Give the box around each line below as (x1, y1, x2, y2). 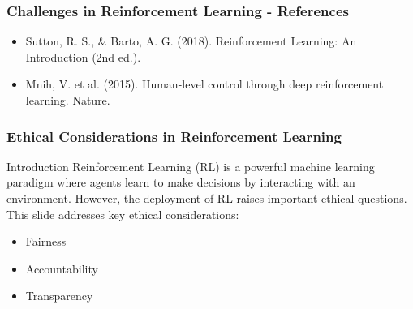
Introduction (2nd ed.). (25, 48, 141, 65)
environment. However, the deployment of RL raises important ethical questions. (6, 190, 407, 206)
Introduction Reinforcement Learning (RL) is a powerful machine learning (6, 157, 375, 174)
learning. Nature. (25, 92, 110, 108)
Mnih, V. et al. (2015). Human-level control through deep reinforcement (25, 75, 384, 92)
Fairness (25, 233, 67, 250)
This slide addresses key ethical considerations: (6, 205, 239, 222)
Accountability (25, 260, 98, 277)
